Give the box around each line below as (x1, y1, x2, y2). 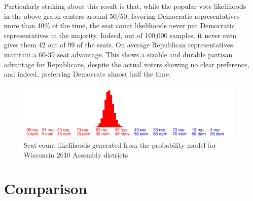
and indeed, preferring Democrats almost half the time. (4, 69, 171, 79)
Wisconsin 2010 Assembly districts (24, 149, 128, 160)
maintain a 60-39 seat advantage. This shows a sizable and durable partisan (4, 49, 233, 59)
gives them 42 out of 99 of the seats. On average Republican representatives (4, 40, 233, 50)
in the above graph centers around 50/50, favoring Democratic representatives (4, 10, 240, 21)
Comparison (4, 178, 87, 199)
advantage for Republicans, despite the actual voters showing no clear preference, (4, 59, 250, 69)
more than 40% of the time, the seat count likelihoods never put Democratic (4, 20, 235, 31)
